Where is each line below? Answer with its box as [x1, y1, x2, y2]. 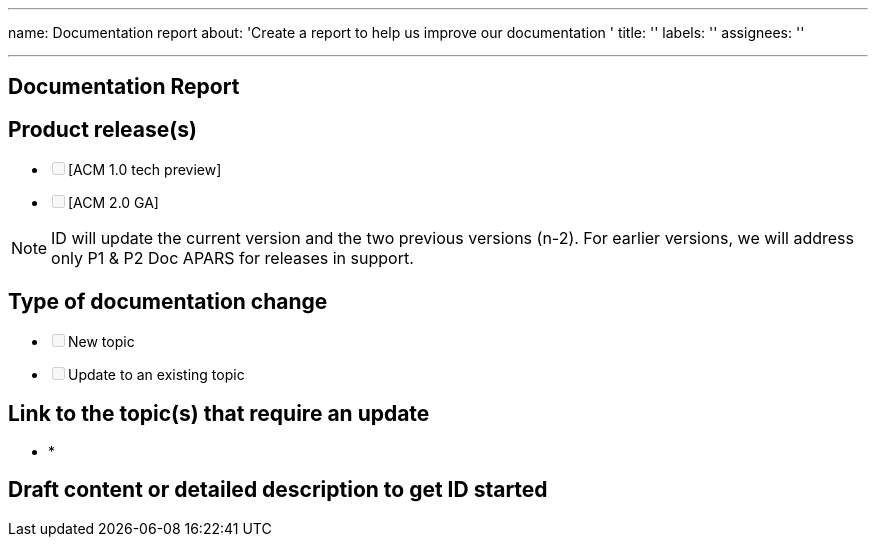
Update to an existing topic [68, 366, 245, 384]
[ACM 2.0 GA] [68, 194, 159, 212]
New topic [68, 333, 135, 351]
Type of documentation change [8, 288, 328, 314]
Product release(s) [8, 116, 197, 142]
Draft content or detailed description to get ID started [8, 477, 548, 503]
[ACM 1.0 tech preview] [68, 161, 222, 179]
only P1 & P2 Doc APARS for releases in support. [51, 248, 414, 269]
